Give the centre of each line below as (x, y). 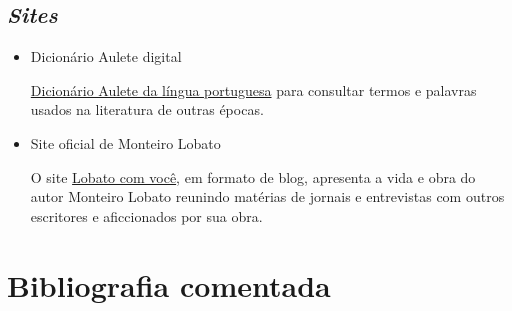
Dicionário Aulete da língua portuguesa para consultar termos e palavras (253, 89)
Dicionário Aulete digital (106, 56)
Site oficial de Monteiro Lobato (125, 142)
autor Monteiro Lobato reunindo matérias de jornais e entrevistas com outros (267, 196)
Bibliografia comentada (169, 284)
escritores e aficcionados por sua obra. (146, 215)
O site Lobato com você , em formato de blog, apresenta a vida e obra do (253, 176)
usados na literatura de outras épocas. (147, 109)
